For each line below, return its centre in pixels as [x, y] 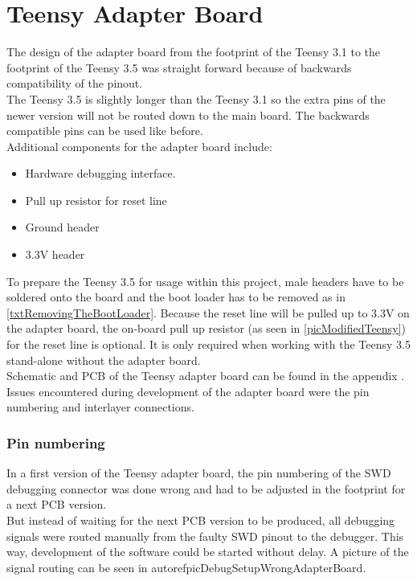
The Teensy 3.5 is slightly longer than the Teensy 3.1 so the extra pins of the [196, 98]
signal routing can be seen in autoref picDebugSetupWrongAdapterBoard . [186, 567]
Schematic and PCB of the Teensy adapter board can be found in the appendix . [206, 376]
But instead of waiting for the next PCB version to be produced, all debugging [201, 520]
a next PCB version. [57, 504]
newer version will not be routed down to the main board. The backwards [188, 115]
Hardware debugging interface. [100, 173]
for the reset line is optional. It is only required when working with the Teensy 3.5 [208, 344]
